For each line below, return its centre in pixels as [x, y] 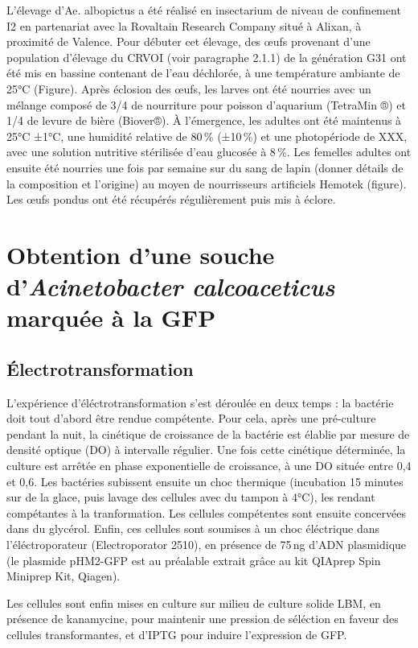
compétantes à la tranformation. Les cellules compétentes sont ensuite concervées [206, 512]
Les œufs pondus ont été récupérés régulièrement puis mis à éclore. [171, 199]
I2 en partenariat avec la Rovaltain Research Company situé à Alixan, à [184, 25]
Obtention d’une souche [141, 254]
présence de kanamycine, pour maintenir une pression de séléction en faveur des [203, 619]
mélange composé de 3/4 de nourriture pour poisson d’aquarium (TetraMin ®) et [206, 104]
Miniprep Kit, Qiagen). [64, 576]
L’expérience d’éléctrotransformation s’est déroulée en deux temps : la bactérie [200, 402]
